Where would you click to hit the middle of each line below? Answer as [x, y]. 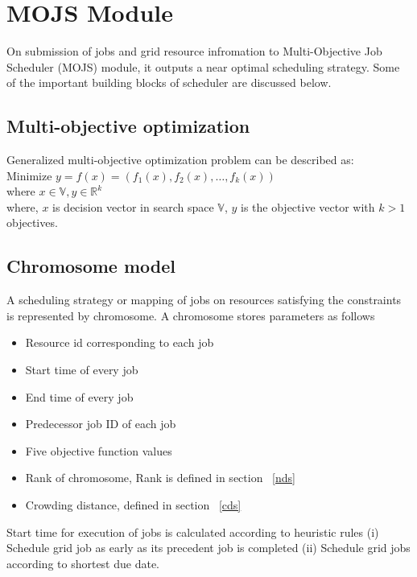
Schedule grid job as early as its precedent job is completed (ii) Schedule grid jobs [208, 548]
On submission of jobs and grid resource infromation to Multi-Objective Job [194, 51]
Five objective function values [99, 450]
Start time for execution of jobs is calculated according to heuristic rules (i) [193, 532]
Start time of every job [82, 370]
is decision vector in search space [133, 206]
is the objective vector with [308, 206]
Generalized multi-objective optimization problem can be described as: [180, 160]
